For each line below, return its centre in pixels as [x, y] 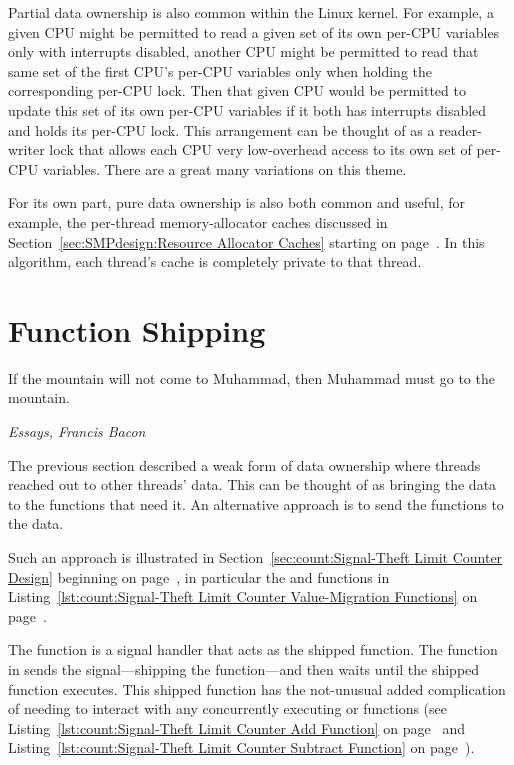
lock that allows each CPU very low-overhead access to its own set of [260, 149]
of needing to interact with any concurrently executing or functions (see [227, 708]
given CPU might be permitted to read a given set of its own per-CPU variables [254, 31]
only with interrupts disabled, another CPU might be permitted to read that [243, 51]
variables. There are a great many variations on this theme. [224, 168]
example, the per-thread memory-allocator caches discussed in [198, 221]
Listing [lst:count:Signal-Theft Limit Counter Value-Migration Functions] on [243, 596]
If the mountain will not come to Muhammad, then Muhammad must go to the [251, 377]
